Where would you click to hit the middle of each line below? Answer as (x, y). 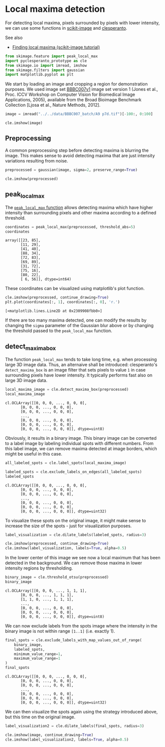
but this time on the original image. (40, 717)
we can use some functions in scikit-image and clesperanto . (66, 28)
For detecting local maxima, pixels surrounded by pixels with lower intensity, (82, 23)
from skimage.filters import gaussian (45, 70)
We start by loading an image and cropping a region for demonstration (76, 84)
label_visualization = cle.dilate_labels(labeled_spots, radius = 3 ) (76, 535)
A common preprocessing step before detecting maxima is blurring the (77, 150)
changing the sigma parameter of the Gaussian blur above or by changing (79, 326)
